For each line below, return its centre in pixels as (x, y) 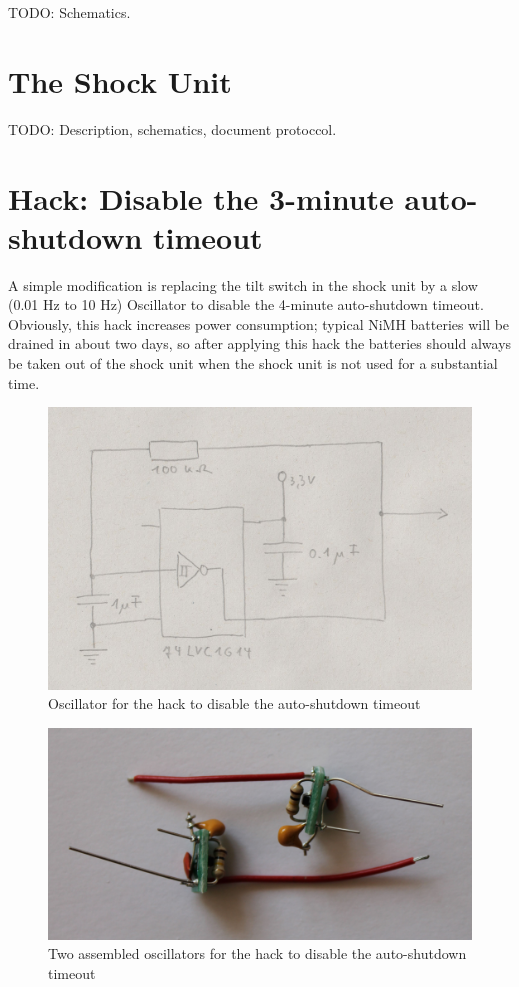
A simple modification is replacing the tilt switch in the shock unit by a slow (243, 284)
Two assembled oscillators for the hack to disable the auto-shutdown (257, 953)
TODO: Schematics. (69, 12)
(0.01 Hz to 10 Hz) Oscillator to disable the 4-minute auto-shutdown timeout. (246, 304)
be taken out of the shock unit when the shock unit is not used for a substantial (253, 363)
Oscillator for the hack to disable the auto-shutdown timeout (234, 703)
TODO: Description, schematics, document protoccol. (172, 128)
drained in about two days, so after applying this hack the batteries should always (260, 343)
